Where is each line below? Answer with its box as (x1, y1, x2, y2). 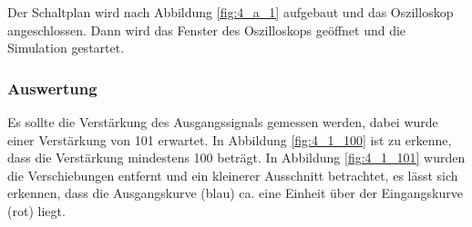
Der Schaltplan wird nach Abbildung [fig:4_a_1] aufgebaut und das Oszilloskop (7, 3, 454, 21)
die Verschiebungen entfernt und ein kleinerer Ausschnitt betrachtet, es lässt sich (7, 165, 458, 184)
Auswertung (7, 76, 97, 99)
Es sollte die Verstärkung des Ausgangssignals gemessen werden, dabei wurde (7, 113, 438, 131)
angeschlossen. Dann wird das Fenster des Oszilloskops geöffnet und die (7, 20, 406, 39)
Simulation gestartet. (7, 38, 125, 57)
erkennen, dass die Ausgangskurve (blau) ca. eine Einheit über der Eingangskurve (7, 183, 463, 202)
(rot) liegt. (7, 201, 66, 220)
